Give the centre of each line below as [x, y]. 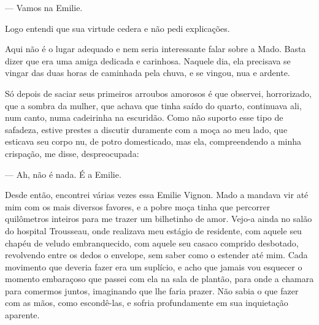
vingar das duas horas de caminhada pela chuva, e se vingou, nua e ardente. [148, 73]
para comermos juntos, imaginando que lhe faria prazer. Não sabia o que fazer [152, 290]
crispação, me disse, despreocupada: [72, 153]
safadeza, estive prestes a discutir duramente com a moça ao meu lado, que [146, 129]
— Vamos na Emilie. [44, 7]
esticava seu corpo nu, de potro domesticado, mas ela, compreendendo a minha [153, 141]
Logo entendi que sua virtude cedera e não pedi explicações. [117, 28]
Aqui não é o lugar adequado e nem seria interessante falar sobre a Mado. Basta [156, 49]
